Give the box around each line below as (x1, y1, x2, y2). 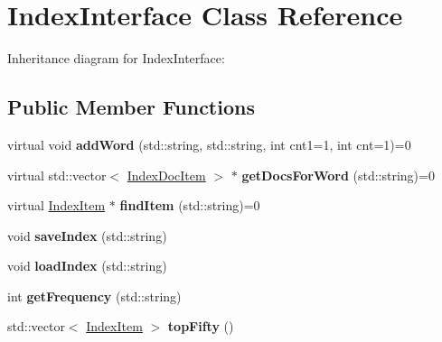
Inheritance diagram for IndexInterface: (7, 49, 225, 68)
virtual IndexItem (7, 196, 106, 215)
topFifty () (167, 317, 234, 336)
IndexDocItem (127, 165, 206, 184)
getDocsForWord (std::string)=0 (241, 165, 435, 184)
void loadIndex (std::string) (7, 256, 167, 275)
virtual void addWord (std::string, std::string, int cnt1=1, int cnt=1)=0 (7, 134, 411, 153)
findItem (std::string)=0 (119, 196, 260, 215)
